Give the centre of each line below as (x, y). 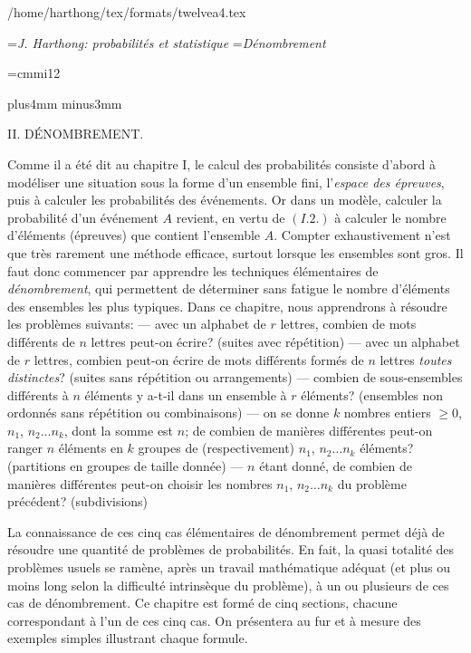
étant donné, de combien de (336, 466)
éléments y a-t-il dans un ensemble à (186, 394)
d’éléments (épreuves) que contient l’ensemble (134, 235)
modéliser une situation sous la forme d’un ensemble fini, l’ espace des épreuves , (226, 182)
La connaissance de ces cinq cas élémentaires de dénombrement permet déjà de (226, 531)
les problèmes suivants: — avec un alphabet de (137, 324)
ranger (25, 448)
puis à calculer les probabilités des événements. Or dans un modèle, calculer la (225, 200)
